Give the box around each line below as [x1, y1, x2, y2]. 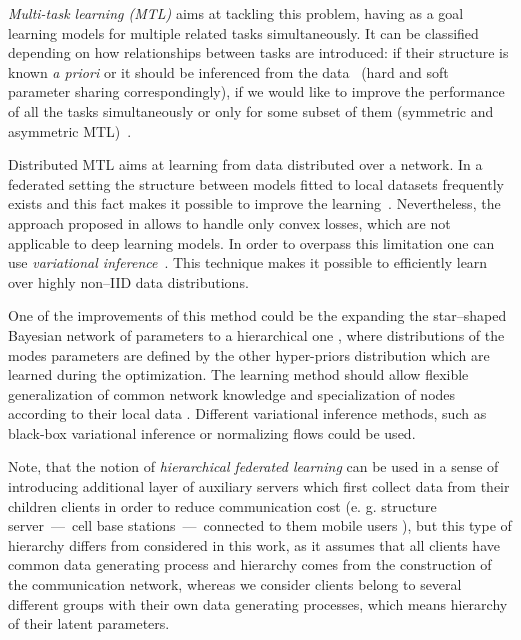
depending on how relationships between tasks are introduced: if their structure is [8, 42, 509, 63]
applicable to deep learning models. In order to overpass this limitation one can [8, 232, 495, 253]
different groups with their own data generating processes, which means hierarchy [8, 593, 508, 614]
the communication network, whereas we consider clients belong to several [8, 574, 462, 595]
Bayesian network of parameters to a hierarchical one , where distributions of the [8, 324, 505, 345]
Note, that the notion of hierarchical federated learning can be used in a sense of [8, 456, 499, 477]
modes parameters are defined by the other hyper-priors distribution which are [8, 344, 490, 365]
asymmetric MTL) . [8, 120, 132, 141]
